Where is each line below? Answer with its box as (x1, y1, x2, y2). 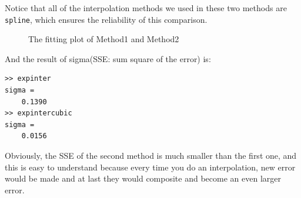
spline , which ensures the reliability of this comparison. (5, 13, 208, 25)
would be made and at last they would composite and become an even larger (5, 172, 281, 185)
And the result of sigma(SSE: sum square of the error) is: (5, 52, 211, 64)
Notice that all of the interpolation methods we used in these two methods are (5, 2, 287, 13)
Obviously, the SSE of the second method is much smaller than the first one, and (5, 149, 297, 161)
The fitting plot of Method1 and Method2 (28, 33, 179, 45)
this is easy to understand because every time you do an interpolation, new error (5, 161, 296, 173)
